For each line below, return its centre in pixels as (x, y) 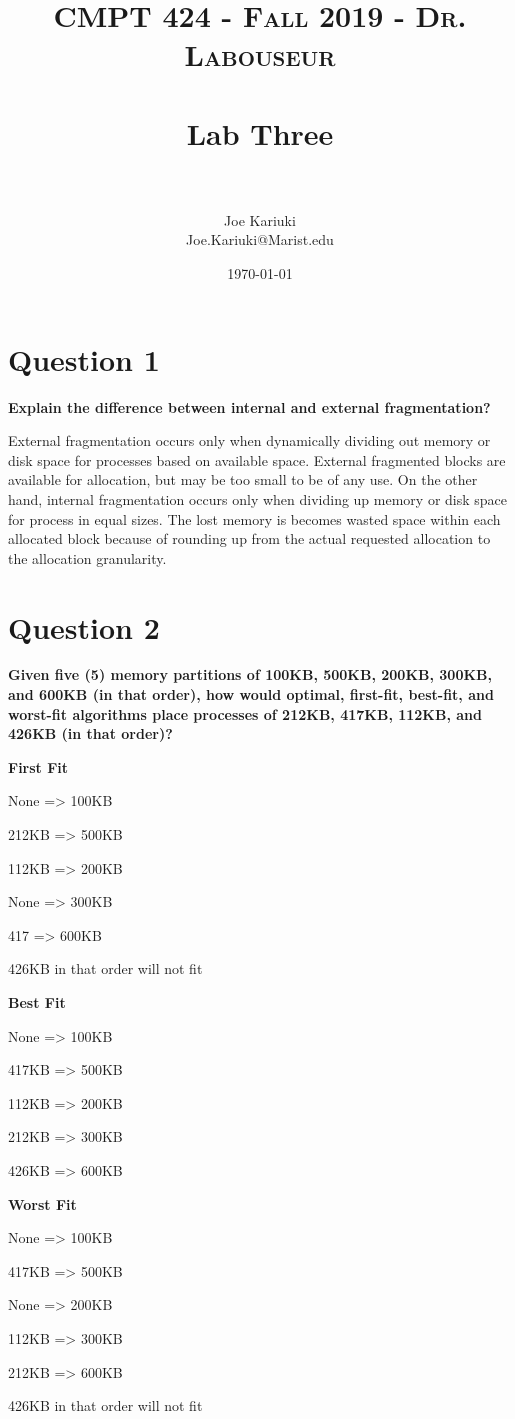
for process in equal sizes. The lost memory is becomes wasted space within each (254, 518)
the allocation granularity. (87, 557)
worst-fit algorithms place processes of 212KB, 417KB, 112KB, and (245, 713)
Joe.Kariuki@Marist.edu (260, 239)
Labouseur (260, 54)
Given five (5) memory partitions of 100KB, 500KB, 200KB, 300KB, (250, 674)
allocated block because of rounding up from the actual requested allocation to (249, 538)
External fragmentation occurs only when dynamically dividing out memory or (249, 440)
